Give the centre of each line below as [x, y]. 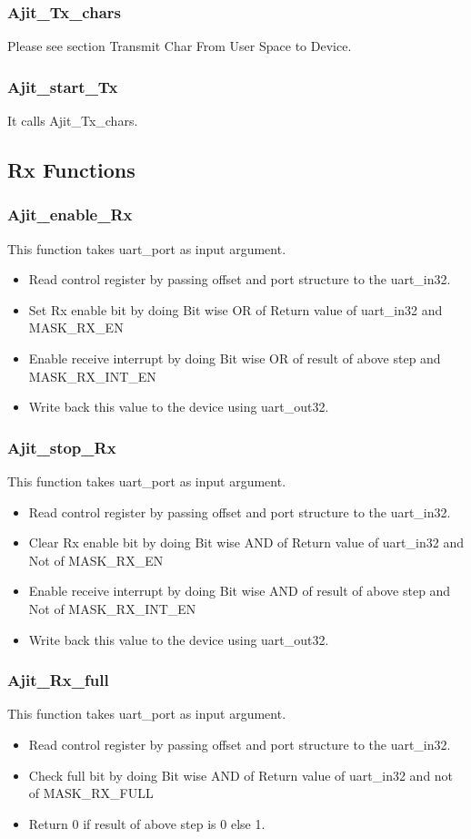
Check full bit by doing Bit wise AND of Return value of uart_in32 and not [241, 775]
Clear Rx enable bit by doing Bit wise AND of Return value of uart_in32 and [246, 542]
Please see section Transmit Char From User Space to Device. [180, 46]
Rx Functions [71, 170]
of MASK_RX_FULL [91, 793]
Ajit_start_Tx [63, 86]
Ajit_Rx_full [58, 680]
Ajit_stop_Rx [62, 447]
